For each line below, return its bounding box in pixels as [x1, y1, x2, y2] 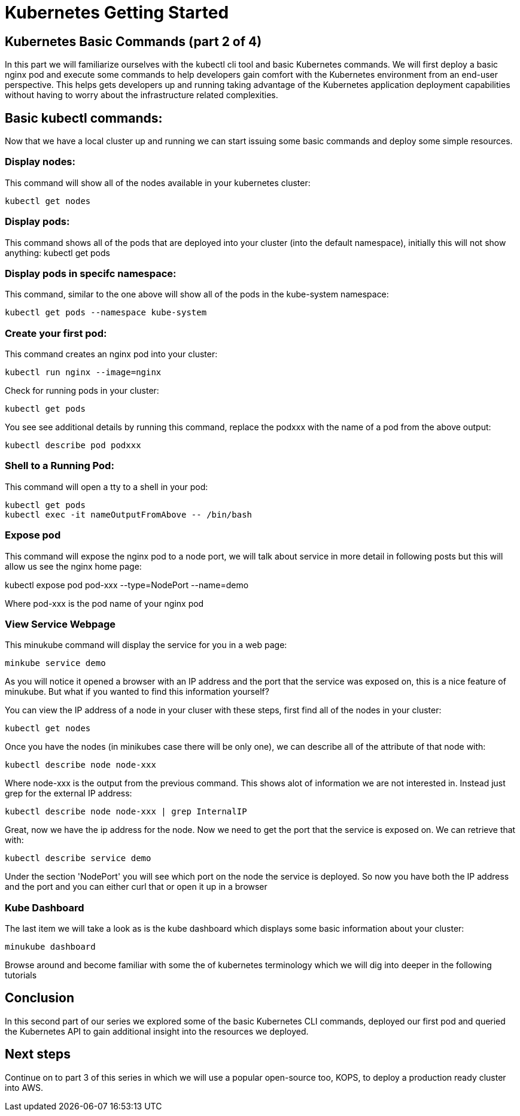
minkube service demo [5, 658, 106, 668]
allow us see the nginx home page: [5, 561, 142, 571]
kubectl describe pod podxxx [5, 440, 141, 451]
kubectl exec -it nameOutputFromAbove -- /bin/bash [5, 509, 253, 519]
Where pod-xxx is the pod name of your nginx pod [5, 598, 204, 609]
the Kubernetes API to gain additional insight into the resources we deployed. [5, 1026, 309, 1036]
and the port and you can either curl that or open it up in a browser [5, 881, 267, 892]
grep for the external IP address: [5, 788, 132, 799]
